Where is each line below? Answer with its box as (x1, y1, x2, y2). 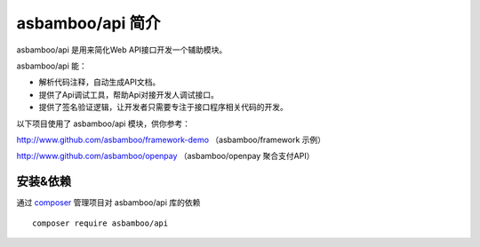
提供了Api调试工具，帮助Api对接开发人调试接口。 (38, 89, 220, 100)
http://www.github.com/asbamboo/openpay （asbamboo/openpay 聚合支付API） (16, 151, 315, 162)
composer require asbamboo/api (32, 218, 169, 228)
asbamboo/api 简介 (16, 13, 161, 33)
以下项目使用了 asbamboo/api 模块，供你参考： (16, 118, 191, 129)
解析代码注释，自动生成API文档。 (38, 76, 161, 88)
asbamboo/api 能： (16, 60, 88, 71)
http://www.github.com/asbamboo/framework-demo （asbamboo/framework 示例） (16, 134, 326, 145)
